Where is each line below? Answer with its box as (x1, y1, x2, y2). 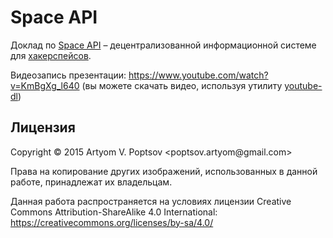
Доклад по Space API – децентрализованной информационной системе (10, 39, 317, 51)
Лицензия (10, 119, 76, 136)
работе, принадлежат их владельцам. (10, 176, 173, 188)
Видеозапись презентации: (10, 69, 127, 81)
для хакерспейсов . (10, 49, 92, 61)
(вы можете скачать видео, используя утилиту (81, 79, 283, 91)
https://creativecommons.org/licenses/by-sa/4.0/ (10, 216, 214, 228)
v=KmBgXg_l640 (10, 79, 80, 91)
